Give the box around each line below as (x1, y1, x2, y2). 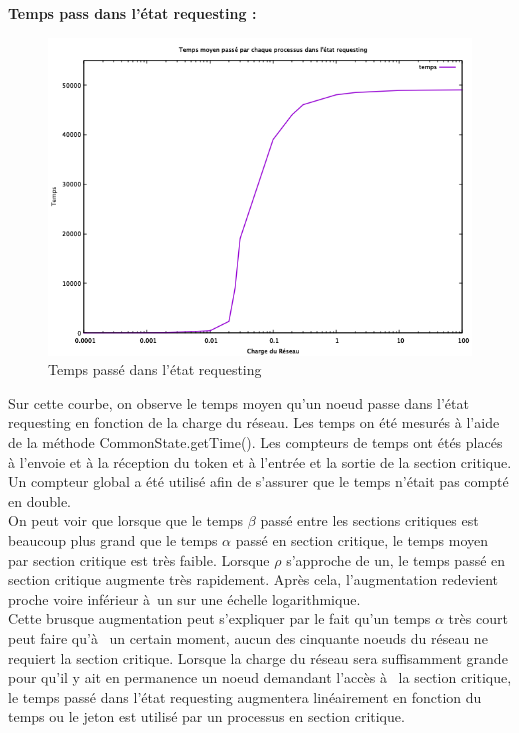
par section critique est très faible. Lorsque (8, 549, 270, 570)
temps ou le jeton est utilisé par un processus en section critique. (8, 706, 405, 727)
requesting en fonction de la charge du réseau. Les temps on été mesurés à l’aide (8, 412, 500, 433)
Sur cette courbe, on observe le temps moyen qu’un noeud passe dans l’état (8, 392, 469, 413)
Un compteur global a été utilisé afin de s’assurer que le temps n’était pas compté (8, 471, 509, 492)
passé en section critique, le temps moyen (235, 529, 489, 550)
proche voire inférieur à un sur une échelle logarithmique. (8, 588, 361, 609)
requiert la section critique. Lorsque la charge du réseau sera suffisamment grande (8, 647, 508, 668)
